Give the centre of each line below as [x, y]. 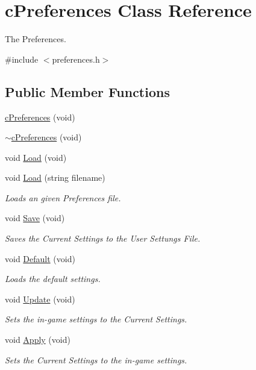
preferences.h [76, 59]
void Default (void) [40, 258]
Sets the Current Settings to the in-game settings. [96, 359]
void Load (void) [36, 157]
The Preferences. [36, 39]
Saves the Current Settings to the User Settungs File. [103, 238]
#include [22, 59]
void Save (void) [35, 218]
